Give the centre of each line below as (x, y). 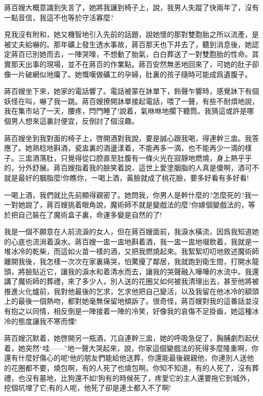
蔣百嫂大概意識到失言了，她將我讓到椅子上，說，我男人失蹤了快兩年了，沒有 (131, 7)
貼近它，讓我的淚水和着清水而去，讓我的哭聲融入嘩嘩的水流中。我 (142, 271)
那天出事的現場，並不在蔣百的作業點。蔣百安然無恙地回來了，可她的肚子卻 (135, 64)
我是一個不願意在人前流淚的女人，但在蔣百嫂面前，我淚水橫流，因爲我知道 (128, 231)
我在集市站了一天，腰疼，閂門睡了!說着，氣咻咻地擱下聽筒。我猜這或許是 (125, 111)
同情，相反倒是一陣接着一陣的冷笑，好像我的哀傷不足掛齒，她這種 (142, 311)
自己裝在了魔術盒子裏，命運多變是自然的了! (90, 214)
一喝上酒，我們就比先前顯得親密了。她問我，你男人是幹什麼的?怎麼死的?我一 (131, 194)
